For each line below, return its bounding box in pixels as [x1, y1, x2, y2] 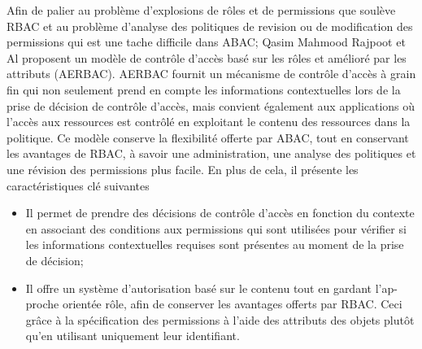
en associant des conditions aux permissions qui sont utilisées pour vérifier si [25, 220, 407, 237]
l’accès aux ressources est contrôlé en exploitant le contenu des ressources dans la [7, 113, 411, 130]
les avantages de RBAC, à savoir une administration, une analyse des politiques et [7, 145, 416, 162]
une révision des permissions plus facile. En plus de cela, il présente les [7, 160, 359, 177]
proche [25, 295, 59, 312]
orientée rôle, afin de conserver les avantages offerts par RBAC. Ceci [62, 295, 402, 312]
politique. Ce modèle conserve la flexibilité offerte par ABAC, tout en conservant [7, 129, 409, 146]
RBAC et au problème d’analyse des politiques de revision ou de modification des [7, 17, 413, 34]
